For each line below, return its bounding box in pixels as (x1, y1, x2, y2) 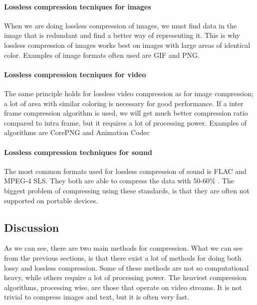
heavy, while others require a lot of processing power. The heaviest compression (4, 272, 247, 283)
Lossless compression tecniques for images (4, 1, 151, 11)
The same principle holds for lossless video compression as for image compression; (4, 88, 254, 98)
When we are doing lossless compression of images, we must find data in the (4, 20, 237, 30)
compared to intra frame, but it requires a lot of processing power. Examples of (4, 117, 247, 128)
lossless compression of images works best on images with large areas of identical (4, 39, 251, 50)
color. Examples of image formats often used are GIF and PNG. (4, 49, 200, 60)
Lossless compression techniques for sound (4, 147, 152, 157)
